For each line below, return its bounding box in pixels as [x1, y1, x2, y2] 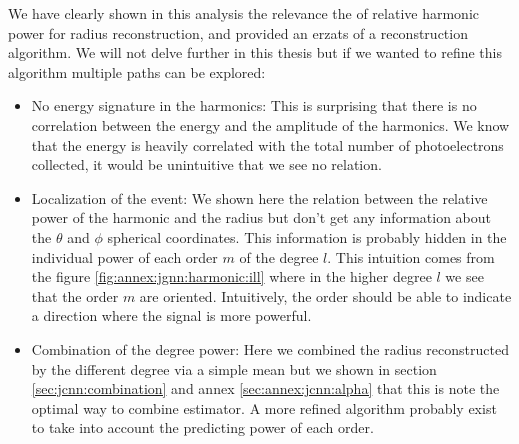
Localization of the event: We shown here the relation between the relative [31, 187, 488, 208]
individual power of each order [31, 246, 218, 267]
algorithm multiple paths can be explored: [8, 61, 266, 82]
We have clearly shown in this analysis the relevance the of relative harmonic [8, 3, 479, 23]
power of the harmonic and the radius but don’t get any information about [31, 207, 491, 228]
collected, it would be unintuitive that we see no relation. [31, 154, 382, 175]
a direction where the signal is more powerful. [31, 305, 312, 326]
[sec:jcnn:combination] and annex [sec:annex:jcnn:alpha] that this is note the [31, 378, 500, 399]
